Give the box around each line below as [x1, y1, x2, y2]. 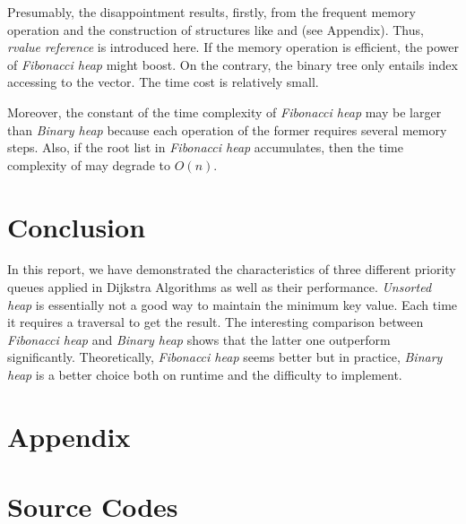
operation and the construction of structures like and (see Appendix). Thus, [7, 20, 424, 39]
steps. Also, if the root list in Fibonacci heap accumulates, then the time [7, 138, 403, 157]
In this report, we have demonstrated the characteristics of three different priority [7, 260, 456, 279]
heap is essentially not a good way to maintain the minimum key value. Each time [7, 295, 458, 314]
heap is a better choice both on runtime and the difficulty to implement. [7, 365, 402, 384]
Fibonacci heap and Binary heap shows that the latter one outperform [7, 330, 391, 348]
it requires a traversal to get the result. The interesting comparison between [7, 313, 424, 331]
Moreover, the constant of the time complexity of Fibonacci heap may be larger [7, 102, 442, 121]
